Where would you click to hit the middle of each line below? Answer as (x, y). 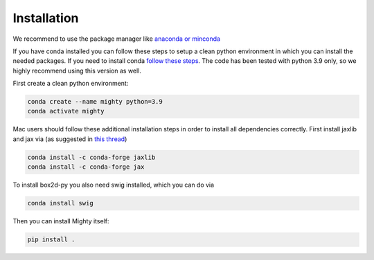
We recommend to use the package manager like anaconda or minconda (117, 39)
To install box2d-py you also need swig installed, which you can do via (114, 185)
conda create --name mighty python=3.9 (95, 102)
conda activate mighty (66, 111)
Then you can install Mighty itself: (61, 221)
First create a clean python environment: (71, 84)
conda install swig (60, 203)
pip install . (51, 240)
